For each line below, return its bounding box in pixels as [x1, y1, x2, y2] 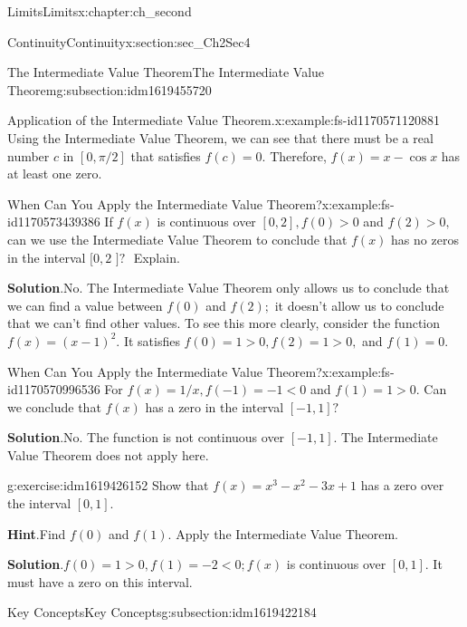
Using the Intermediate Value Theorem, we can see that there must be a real [7, 128, 434, 147]
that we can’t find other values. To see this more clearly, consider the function [7, 313, 441, 333]
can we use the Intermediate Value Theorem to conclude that [7, 229, 348, 248]
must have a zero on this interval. [7, 572, 193, 591]
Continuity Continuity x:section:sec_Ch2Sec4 [7, 32, 251, 51]
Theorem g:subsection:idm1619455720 [7, 80, 212, 99]
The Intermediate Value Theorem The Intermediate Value [7, 63, 325, 82]
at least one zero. [7, 164, 102, 183]
